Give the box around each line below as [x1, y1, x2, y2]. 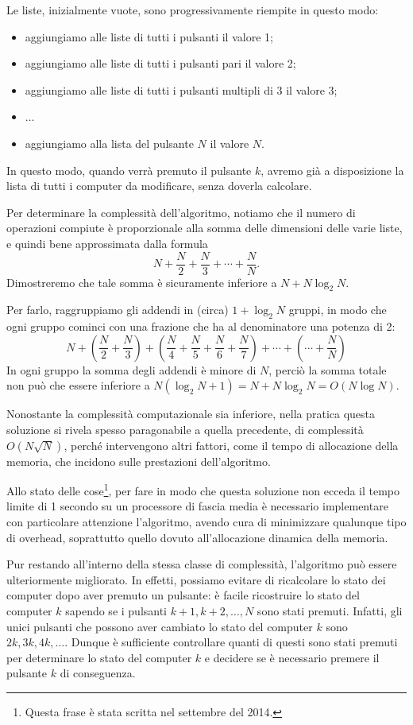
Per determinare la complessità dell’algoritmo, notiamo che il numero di [6, 204, 356, 220]
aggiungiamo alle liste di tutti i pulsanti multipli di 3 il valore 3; [25, 81, 338, 98]
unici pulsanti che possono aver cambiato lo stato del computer [6, 618, 313, 634]
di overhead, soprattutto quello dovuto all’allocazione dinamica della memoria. [6, 529, 388, 545]
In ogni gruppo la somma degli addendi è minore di [6, 361, 257, 378]
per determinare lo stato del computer [6, 649, 192, 665]
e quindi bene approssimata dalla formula [6, 235, 208, 251]
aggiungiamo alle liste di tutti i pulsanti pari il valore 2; [25, 55, 296, 72]
